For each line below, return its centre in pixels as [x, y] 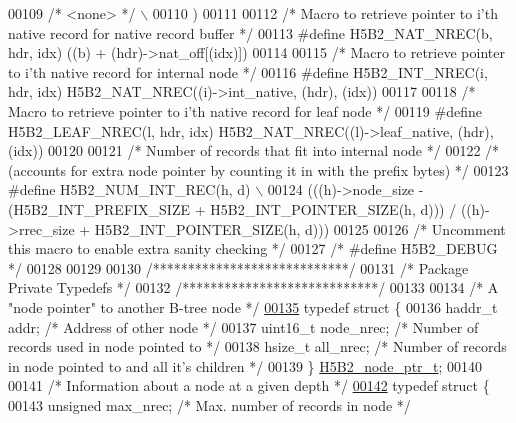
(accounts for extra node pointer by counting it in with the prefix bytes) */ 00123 [258, 169]
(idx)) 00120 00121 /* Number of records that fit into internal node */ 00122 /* [254, 150]
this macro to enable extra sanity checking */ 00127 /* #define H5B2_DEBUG [253, 248]
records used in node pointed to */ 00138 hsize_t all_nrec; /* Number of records [257, 346]
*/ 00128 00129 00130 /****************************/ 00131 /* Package [238, 267]
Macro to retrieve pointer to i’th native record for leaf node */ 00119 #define [245, 110]
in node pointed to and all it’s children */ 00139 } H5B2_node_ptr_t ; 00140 [245, 365]
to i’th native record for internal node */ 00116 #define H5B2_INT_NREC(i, [248, 71]
